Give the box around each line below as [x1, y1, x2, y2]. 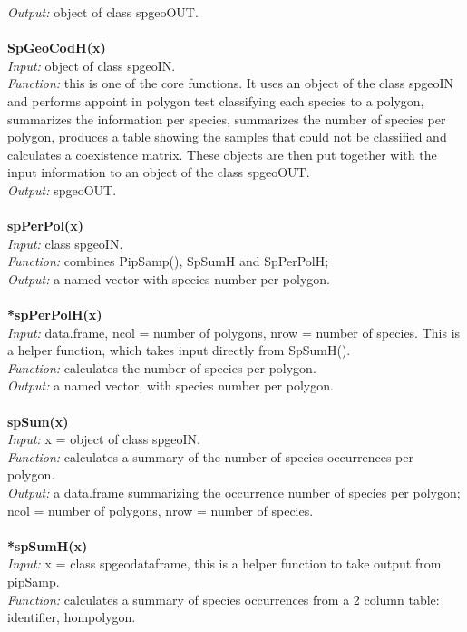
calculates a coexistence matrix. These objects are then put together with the [7, 144, 437, 163]
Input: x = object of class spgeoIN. [7, 430, 200, 449]
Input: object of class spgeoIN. [7, 55, 176, 74]
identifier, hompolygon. [7, 607, 136, 627]
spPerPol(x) [7, 216, 83, 235]
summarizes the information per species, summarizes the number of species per [7, 109, 446, 128]
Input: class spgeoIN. [7, 233, 123, 252]
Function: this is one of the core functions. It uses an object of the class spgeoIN [7, 74, 453, 93]
